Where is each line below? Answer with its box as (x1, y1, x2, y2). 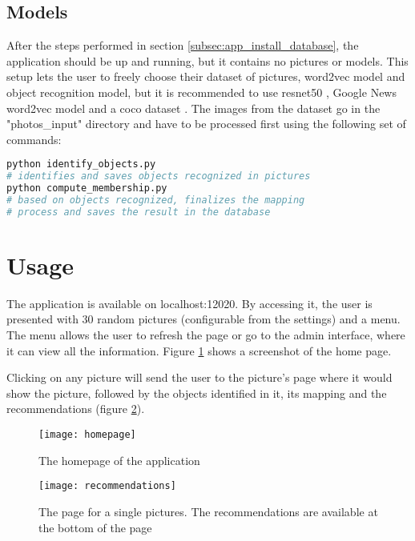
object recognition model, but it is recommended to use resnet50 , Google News (6, 83, 397, 100)
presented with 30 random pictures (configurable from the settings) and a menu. (6, 311, 401, 327)
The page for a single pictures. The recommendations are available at (38, 503, 378, 519)
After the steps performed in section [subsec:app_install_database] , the (6, 37, 359, 54)
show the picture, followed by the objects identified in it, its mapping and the (6, 384, 387, 401)
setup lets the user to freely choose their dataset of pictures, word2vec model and (6, 68, 405, 85)
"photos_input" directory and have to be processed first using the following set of (6, 115, 406, 132)
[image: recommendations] (38, 480, 176, 492)
